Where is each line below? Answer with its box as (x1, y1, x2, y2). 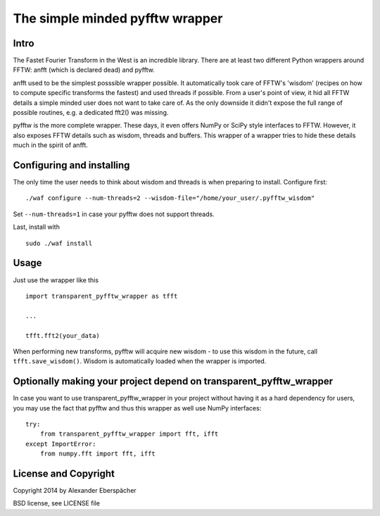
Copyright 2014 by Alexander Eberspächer (13, 486, 137, 495)
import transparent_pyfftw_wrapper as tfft (25, 292, 178, 300)
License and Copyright (13, 467, 115, 479)
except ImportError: (25, 440, 96, 448)
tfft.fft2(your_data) (25, 332, 100, 339)
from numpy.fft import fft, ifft (39, 450, 156, 458)
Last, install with (13, 222, 60, 232)
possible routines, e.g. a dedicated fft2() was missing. (13, 108, 169, 117)
